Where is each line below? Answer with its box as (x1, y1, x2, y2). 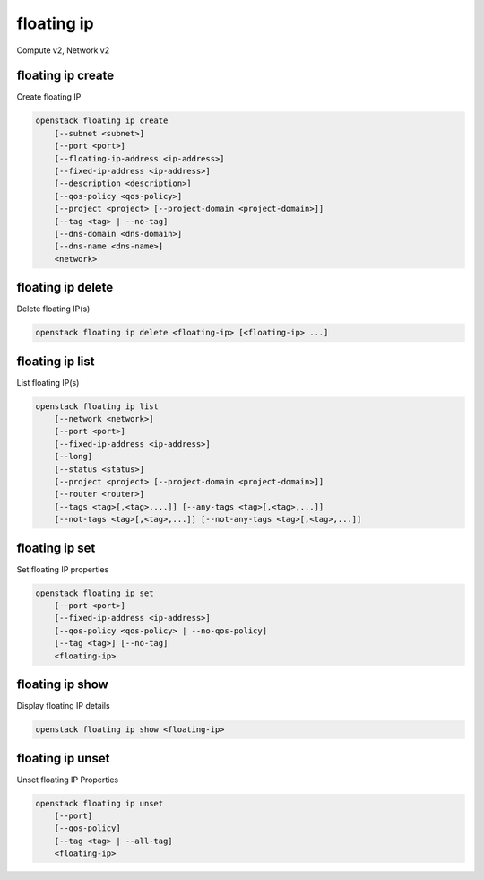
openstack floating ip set (35, 588, 154, 598)
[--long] (54, 451, 93, 462)
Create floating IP (16, 91, 82, 102)
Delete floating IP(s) (16, 303, 91, 314)
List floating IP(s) (16, 377, 80, 388)
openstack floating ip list (35, 401, 159, 412)
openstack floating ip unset (35, 798, 164, 808)
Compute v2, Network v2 (16, 45, 110, 56)
